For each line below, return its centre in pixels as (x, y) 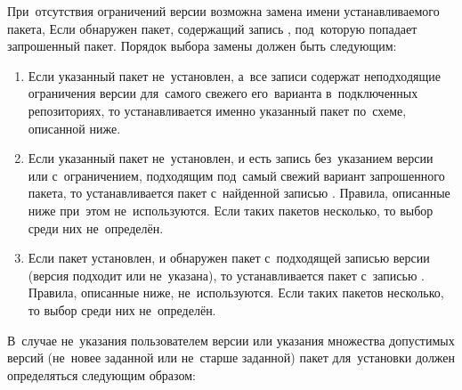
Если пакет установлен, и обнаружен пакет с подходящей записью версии (229, 258)
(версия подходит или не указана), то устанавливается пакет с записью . (226, 275)
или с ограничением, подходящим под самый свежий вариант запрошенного (236, 175)
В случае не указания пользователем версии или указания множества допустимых (231, 340)
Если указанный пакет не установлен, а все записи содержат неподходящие (234, 75)
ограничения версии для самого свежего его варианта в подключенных (223, 93)
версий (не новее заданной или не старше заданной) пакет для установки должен (231, 357)
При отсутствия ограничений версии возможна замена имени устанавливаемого (223, 11)
